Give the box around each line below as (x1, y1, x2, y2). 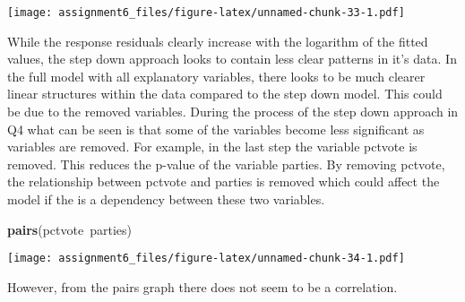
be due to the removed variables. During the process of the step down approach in (7, 102, 459, 121)
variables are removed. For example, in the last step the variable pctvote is (7, 137, 418, 156)
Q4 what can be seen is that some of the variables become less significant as (7, 119, 425, 138)
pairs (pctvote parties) (7, 220, 132, 238)
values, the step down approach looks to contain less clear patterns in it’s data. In (7, 49, 457, 68)
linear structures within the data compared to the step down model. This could (7, 84, 443, 103)
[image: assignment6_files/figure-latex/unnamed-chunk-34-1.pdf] (7, 252, 405, 265)
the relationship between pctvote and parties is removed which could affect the (7, 172, 440, 191)
